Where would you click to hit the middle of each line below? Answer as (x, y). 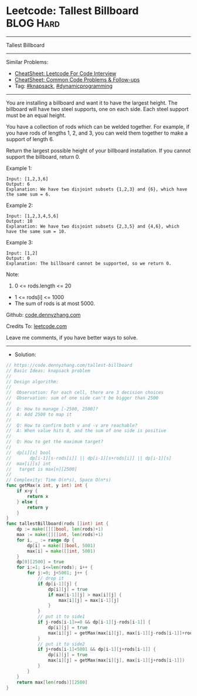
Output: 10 (19, 221)
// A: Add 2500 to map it (39, 414)
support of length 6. (30, 139)
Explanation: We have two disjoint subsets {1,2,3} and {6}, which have (97, 189)
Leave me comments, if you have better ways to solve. (72, 337)
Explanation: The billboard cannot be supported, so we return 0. (89, 263)
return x (38, 496)
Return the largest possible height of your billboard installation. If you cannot (98, 150)
